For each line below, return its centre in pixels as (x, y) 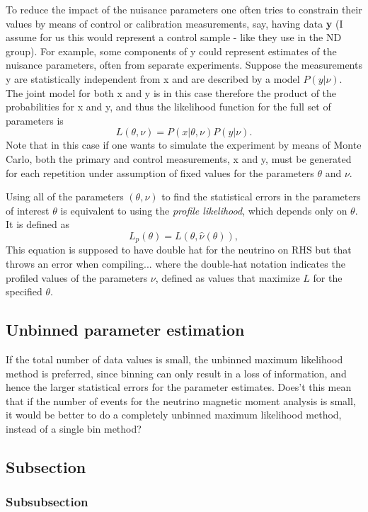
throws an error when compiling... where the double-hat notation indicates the (176, 263)
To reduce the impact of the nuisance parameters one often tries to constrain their (184, 9)
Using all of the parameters (65, 197)
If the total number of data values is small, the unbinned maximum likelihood (174, 359)
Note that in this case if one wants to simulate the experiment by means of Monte (184, 145)
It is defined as (38, 224)
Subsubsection (47, 502)
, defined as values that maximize (228, 277)
